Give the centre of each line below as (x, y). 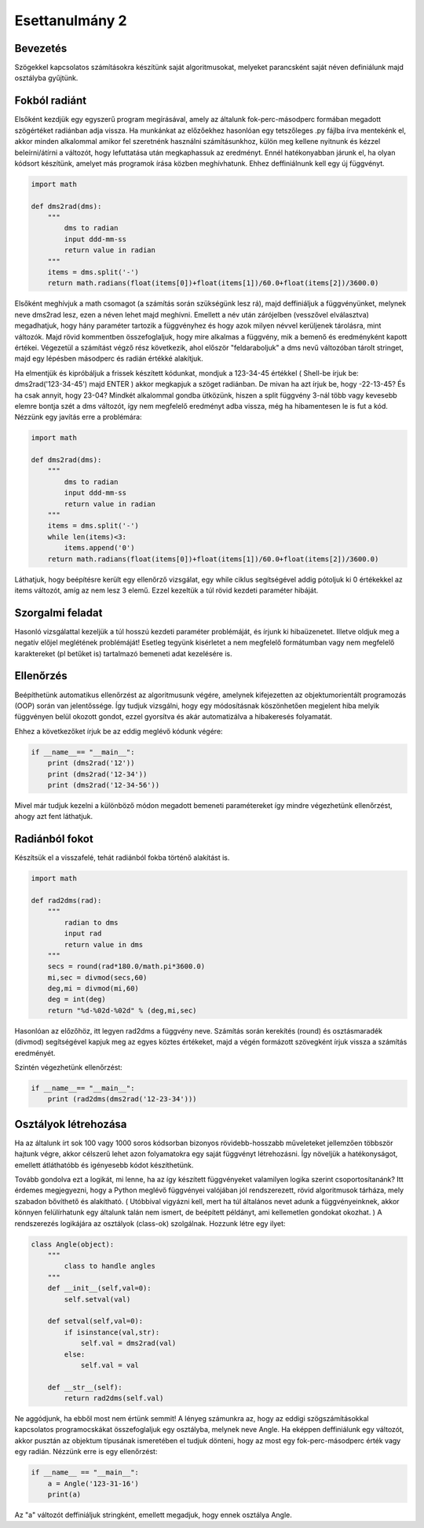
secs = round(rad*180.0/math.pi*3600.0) (126, 966)
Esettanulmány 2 (71, 20)
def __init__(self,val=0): (100, 1288)
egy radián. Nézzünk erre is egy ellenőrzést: (86, 1452)
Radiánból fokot (54, 839)
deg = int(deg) (77, 999)
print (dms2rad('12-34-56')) (104, 785)
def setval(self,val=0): (95, 1321)
